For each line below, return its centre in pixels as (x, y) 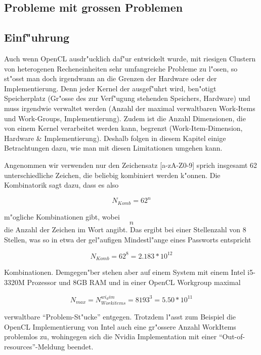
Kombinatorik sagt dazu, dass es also (61, 185)
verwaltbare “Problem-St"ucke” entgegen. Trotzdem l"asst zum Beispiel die (120, 317)
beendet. (80, 346)
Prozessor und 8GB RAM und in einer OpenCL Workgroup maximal (134, 282)
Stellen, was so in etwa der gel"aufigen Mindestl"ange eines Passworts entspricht (128, 239)
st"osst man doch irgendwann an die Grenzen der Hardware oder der (111, 78)
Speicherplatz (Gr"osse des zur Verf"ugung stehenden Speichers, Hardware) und (127, 98)
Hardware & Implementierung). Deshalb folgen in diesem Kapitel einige (115, 138)
